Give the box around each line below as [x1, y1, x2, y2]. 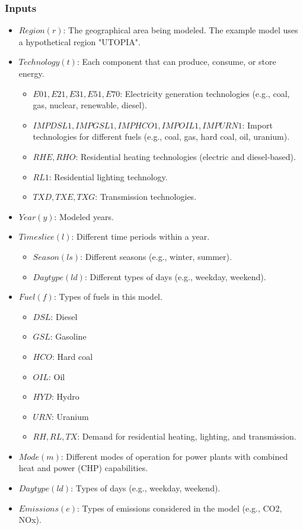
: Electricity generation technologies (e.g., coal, [120, 87, 290, 99]
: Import [242, 118, 273, 131]
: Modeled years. [54, 210, 114, 222]
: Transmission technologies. [95, 190, 197, 203]
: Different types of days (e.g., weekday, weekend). [84, 270, 266, 283]
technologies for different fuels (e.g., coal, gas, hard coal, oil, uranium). [33, 130, 290, 143]
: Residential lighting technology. [49, 170, 168, 183]
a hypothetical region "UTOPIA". [18, 35, 141, 48]
